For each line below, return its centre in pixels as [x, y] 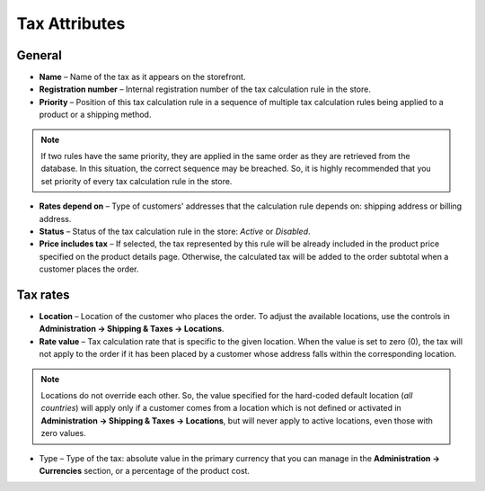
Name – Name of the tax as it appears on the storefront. [142, 77]
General [40, 55]
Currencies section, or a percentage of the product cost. [145, 470]
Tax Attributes [71, 23]
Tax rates [44, 295]
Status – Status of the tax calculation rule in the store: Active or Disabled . [175, 231]
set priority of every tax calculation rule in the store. [137, 181]
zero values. [63, 433]
